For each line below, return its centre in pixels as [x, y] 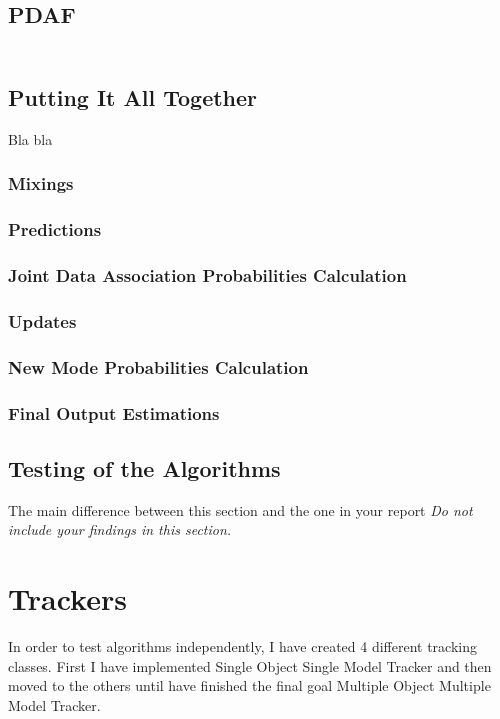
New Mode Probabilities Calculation [158, 366]
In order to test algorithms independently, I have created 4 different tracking [242, 646]
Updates [42, 320]
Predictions [55, 229]
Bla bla [30, 138]
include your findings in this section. [120, 529]
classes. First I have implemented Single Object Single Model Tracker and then [250, 665]
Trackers [67, 598]
